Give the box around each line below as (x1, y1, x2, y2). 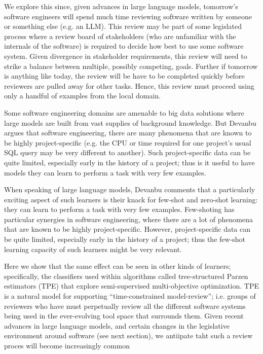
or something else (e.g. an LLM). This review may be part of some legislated (4, 21, 242, 31)
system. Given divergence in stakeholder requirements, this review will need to (4, 50, 247, 61)
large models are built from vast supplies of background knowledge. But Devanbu (4, 117, 256, 128)
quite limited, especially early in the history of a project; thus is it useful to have (4, 157, 255, 167)
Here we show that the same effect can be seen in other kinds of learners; (4, 261, 231, 271)
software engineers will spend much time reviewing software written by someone (4, 11, 252, 21)
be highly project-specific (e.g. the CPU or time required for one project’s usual (4, 137, 251, 148)
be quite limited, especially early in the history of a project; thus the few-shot (4, 234, 246, 244)
